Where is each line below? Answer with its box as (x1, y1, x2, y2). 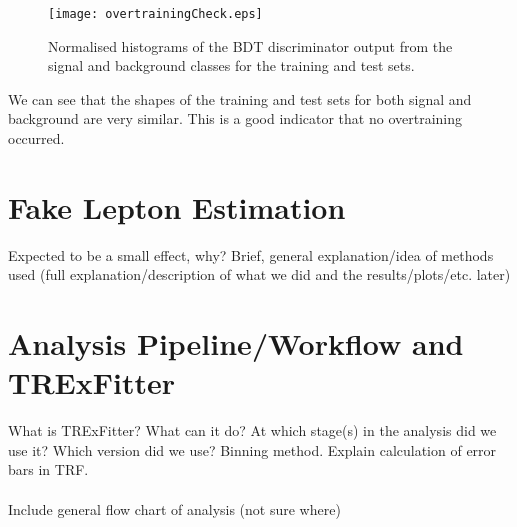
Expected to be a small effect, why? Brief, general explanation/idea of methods (8, 244, 494, 265)
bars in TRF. (8, 459, 89, 480)
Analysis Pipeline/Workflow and (8, 323, 464, 364)
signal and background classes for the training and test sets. (48, 55, 415, 76)
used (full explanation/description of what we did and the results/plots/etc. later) (8, 264, 511, 285)
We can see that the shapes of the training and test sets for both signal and (8, 88, 472, 109)
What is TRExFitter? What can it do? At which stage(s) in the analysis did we (8, 420, 497, 441)
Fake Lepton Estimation (8, 186, 346, 227)
